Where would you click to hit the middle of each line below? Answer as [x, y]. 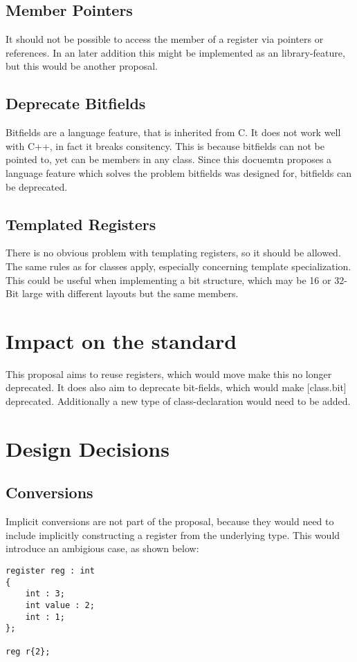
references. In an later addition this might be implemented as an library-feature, [175, 52]
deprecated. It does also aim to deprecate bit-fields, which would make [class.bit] [176, 387]
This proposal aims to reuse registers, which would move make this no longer [169, 373]
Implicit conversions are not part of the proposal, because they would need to [170, 521]
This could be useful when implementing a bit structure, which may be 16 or [168, 280]
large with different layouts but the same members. [130, 293]
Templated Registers [81, 224]
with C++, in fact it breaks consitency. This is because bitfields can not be [165, 145]
